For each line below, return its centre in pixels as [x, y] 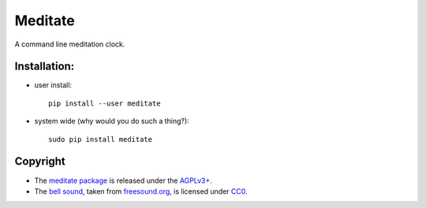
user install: [53, 85]
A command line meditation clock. [70, 44]
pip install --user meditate [105, 103]
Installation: [45, 67]
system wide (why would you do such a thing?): [112, 121]
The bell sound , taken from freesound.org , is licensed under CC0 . [141, 191]
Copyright [40, 162]
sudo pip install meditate [101, 139]
